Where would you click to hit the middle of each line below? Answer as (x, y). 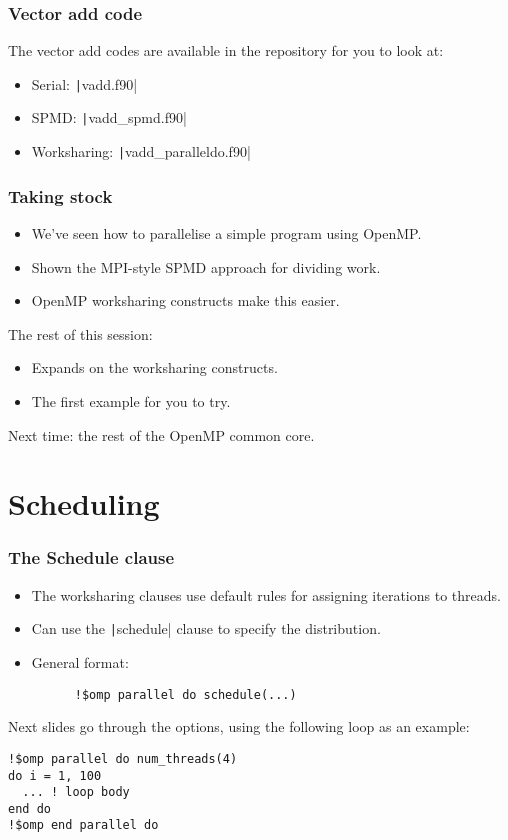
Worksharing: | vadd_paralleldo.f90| (141, 151)
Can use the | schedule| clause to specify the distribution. (206, 628)
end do (29, 808)
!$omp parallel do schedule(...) (185, 694)
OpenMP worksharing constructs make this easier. (185, 300)
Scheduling (84, 503)
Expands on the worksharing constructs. (154, 367)
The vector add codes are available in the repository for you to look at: (226, 50)
